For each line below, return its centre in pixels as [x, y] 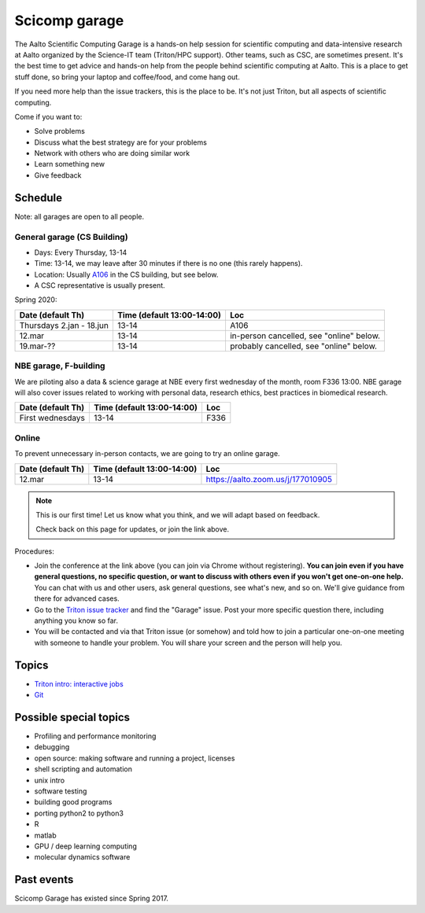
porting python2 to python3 [79, 813]
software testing [61, 791]
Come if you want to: [48, 116]
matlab [45, 835]
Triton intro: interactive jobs [79, 683]
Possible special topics [72, 717]
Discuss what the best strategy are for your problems [121, 142]
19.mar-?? [37, 346]
